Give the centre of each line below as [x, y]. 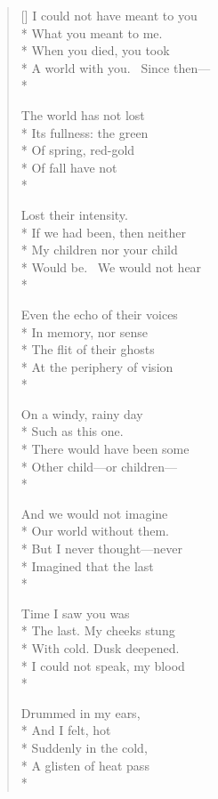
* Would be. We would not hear [111, 266]
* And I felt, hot [66, 730]
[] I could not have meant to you [109, 15]
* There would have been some [105, 449]
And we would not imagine [94, 513]
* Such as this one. [72, 431]
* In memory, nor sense [84, 331]
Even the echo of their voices [99, 314]
